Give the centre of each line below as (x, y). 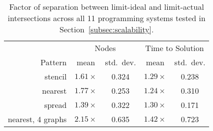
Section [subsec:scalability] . (106, 29)
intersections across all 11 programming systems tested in (106, 18)
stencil (56, 76)
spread (55, 105)
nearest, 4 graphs (37, 119)
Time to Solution (175, 48)
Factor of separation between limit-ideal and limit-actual (106, 7)
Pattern (54, 62)
